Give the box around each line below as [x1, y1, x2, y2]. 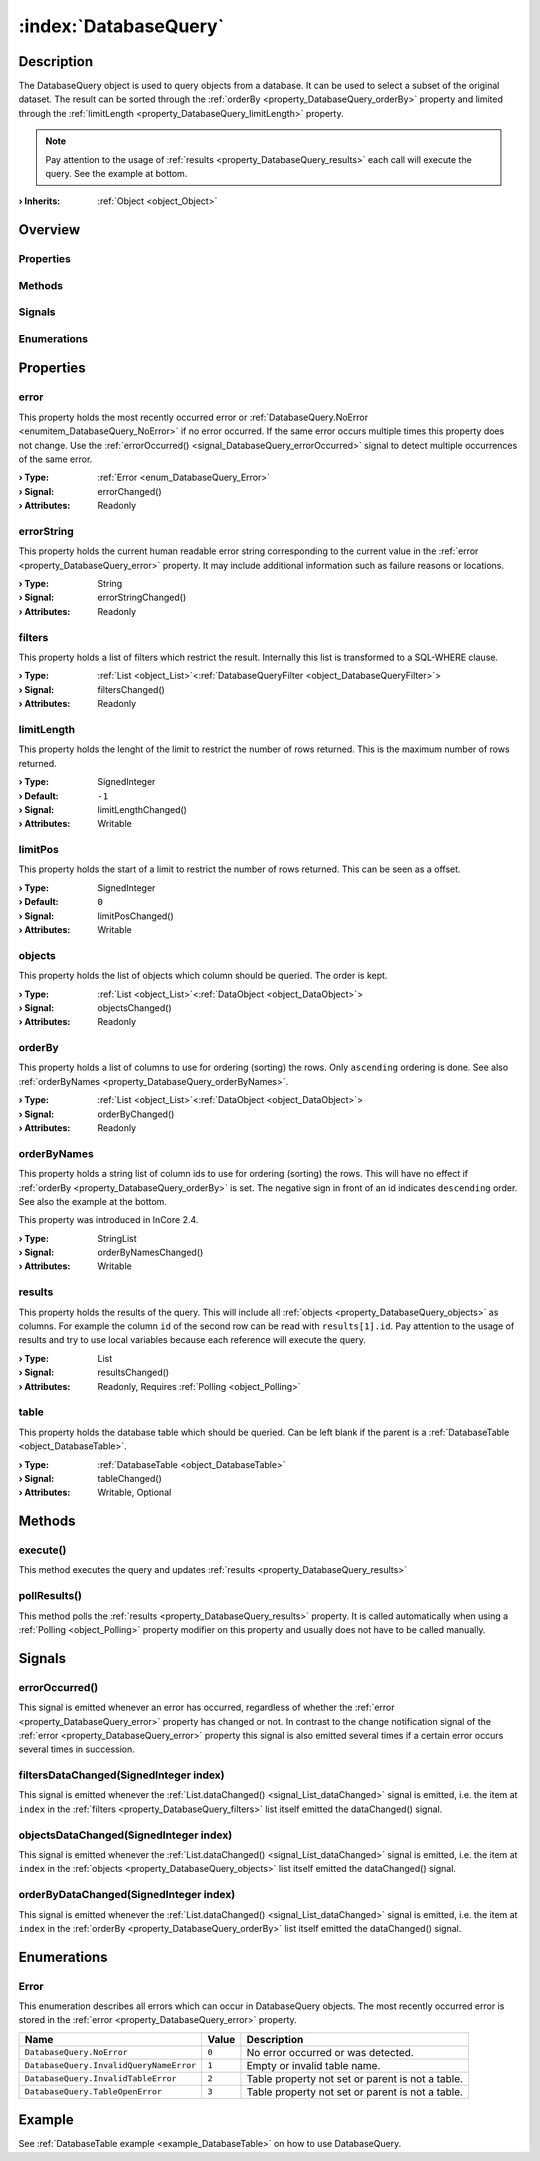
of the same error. [18, 453, 93, 465]
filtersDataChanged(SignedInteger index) [18, 1768, 225, 1782]
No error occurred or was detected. [246, 2045, 414, 2059]
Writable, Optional [97, 1486, 172, 1499]
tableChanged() [97, 1472, 162, 1484]
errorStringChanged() [97, 591, 187, 604]
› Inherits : [18, 195, 61, 207]
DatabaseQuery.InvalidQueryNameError [24, 2060, 197, 2071]
